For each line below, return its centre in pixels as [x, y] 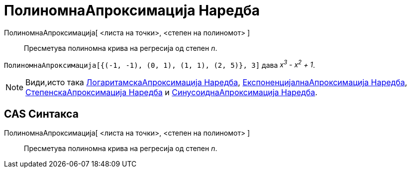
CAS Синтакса [41, 114]
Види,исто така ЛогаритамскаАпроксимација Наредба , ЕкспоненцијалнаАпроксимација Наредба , [216, 83]
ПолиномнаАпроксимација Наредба [132, 10]
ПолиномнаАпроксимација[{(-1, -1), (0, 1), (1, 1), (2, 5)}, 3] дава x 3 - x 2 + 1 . [160, 64]
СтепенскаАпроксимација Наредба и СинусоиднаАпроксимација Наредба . [171, 92]
